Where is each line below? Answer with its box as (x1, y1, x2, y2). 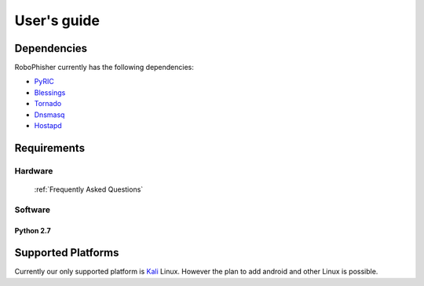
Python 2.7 (14, 225, 51, 235)
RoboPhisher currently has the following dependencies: (14, 63, 194, 72)
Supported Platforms (14, 246, 119, 259)
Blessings (34, 87, 66, 97)
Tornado (34, 99, 62, 108)
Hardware (14, 165, 53, 176)
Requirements (14, 141, 86, 155)
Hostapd (34, 121, 62, 130)
